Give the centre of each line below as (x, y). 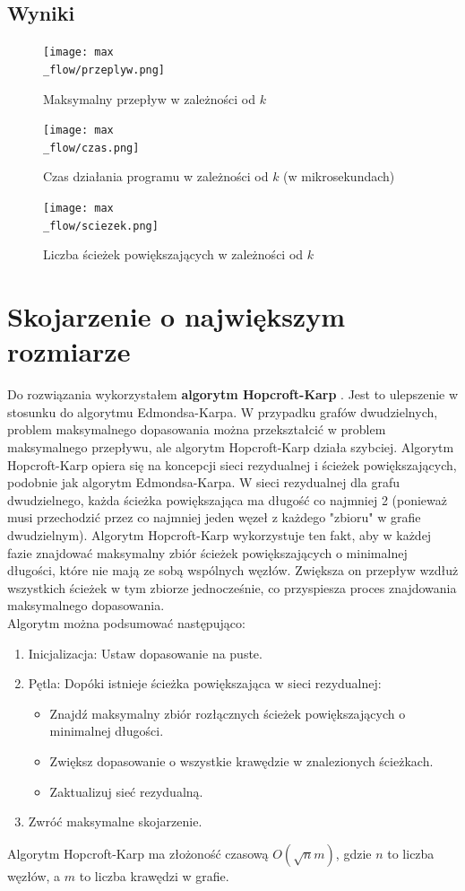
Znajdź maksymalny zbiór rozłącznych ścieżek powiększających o (228, 713)
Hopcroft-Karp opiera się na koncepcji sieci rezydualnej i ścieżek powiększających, (232, 464)
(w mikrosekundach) (339, 176)
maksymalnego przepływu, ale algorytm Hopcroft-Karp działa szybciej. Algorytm (231, 447)
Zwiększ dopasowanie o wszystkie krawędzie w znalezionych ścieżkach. (241, 760)
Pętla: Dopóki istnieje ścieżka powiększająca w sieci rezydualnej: (205, 683)
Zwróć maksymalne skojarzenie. (115, 821)
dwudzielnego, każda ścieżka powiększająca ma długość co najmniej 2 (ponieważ (228, 499)
